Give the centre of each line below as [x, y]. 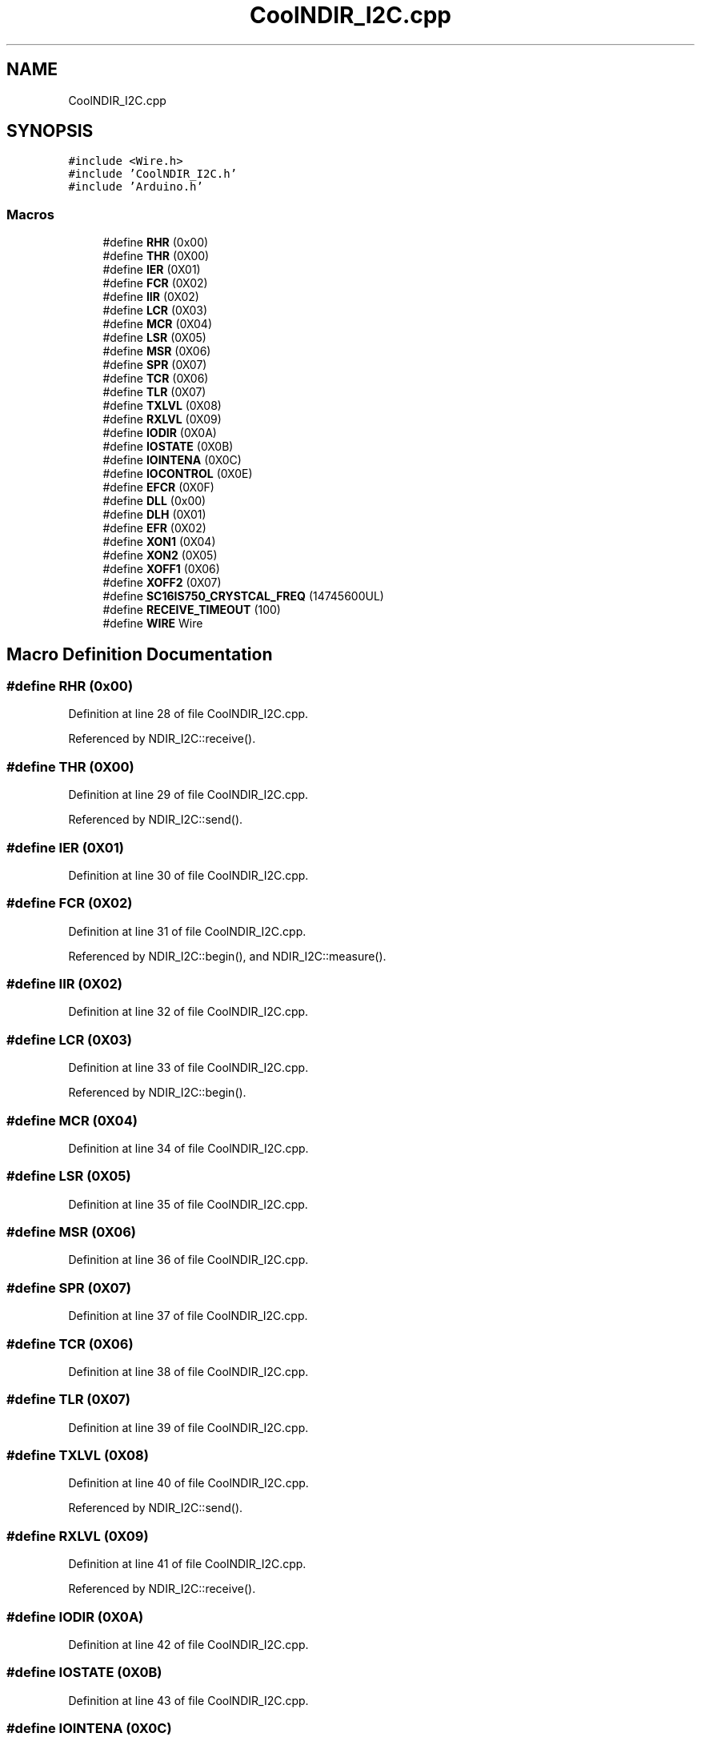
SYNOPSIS [50, 131]
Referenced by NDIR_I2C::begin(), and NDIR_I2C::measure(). [227, 956]
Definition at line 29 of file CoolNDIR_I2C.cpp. [188, 795]
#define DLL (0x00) [154, 501]
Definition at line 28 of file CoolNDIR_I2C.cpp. [188, 714]
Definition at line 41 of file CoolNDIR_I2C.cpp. [187, 1564]
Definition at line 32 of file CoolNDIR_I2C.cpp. [188, 1012]
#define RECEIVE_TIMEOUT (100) [192, 610]
